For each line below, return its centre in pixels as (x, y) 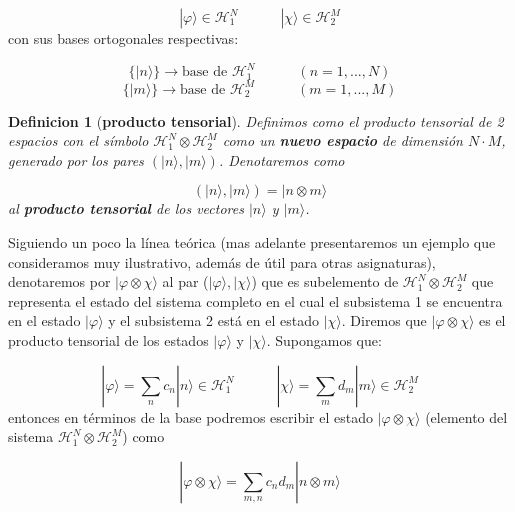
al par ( (185, 281)
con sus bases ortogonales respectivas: (123, 38)
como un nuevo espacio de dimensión (342, 140)
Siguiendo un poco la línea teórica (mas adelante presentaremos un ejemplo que (252, 241)
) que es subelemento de (325, 281)
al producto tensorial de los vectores (126, 208)
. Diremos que (384, 320)
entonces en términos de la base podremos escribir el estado (190, 416)
